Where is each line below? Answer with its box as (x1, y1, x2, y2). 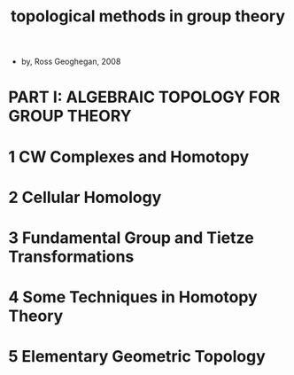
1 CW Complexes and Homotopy (8, 146, 250, 167)
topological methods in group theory (11, 6, 285, 27)
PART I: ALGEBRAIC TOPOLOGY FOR (8, 87, 281, 107)
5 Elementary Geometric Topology (8, 347, 267, 367)
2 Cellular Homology (8, 187, 162, 207)
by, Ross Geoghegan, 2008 (20, 56, 121, 67)
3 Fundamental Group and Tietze (8, 228, 254, 247)
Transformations (8, 246, 135, 267)
